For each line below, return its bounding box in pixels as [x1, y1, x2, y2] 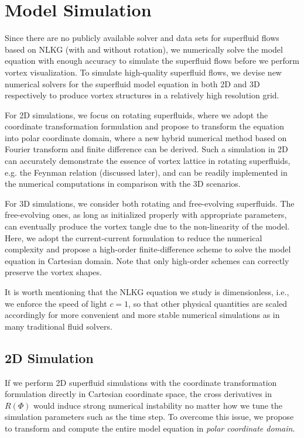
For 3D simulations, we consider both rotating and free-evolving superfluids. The [5, 197, 295, 209]
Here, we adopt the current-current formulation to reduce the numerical [5, 231, 262, 244]
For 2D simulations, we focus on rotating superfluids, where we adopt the [5, 108, 268, 121]
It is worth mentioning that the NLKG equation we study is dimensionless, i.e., [5, 286, 289, 297]
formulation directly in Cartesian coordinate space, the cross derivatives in [5, 388, 272, 400]
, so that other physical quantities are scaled [128, 297, 288, 309]
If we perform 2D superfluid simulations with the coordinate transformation [5, 376, 277, 388]
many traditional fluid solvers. [5, 320, 112, 332]
